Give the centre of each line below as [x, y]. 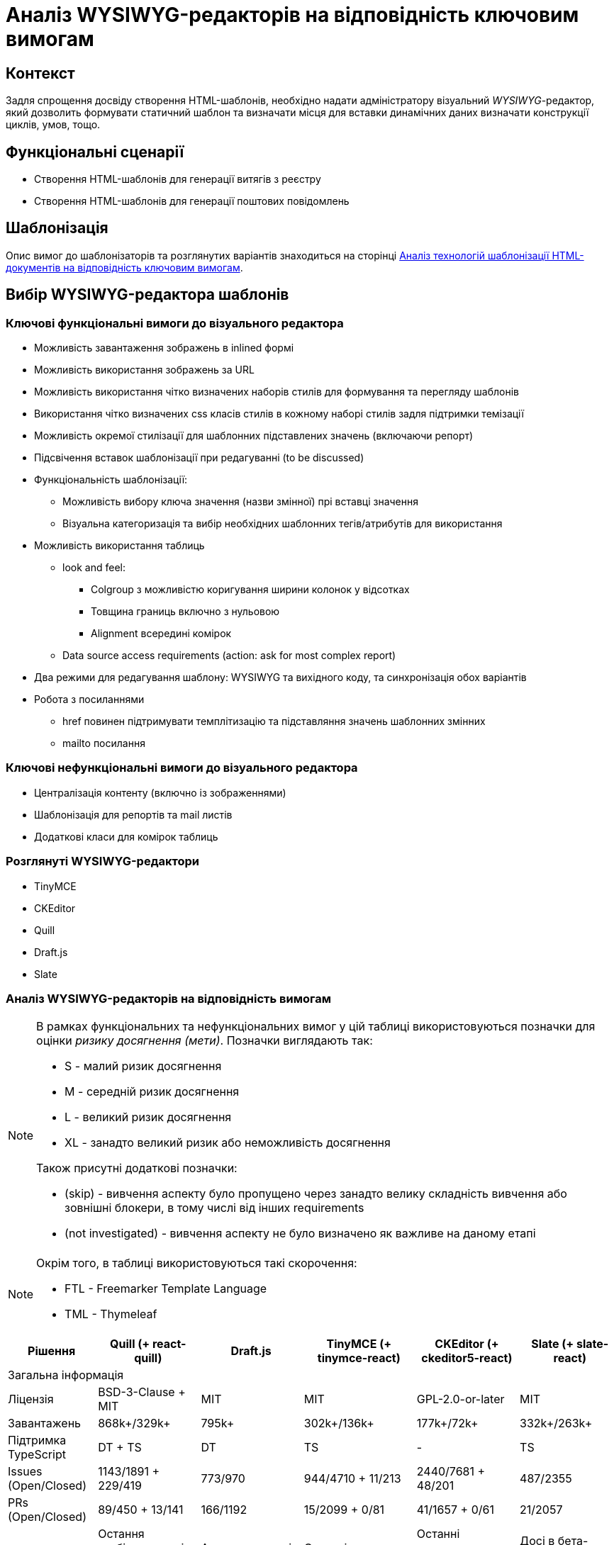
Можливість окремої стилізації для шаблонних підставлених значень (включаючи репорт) [254, 436]
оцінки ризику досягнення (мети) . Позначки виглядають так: [205, 1041]
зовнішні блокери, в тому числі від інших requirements [214, 1208]
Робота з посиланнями [89, 700]
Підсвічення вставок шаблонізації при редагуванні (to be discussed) [199, 458]
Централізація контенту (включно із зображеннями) [160, 792]
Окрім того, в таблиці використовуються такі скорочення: [197, 1263]
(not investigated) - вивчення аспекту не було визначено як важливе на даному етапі [300, 1234]
